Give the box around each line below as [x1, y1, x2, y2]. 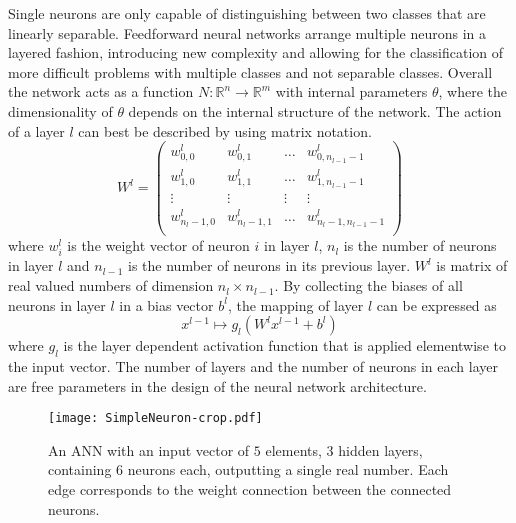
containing [48, 459, 112, 480]
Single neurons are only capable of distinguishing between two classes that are [8, 3, 486, 23]
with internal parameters [275, 81, 428, 102]
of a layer [8, 120, 65, 141]
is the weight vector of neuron [67, 235, 250, 256]
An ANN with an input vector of [48, 439, 250, 460]
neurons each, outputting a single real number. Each [127, 459, 449, 480]
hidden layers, [338, 439, 423, 460]
